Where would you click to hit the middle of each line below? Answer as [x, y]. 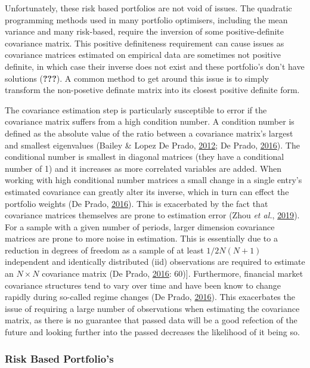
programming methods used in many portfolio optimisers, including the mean [146, 19]
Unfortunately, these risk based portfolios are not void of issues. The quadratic [148, 8]
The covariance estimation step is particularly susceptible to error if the [136, 109]
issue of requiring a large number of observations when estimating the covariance [152, 308]
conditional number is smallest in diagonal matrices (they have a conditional [145, 157]
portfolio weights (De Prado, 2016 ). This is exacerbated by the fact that [137, 203]
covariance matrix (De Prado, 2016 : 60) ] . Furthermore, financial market [173, 273]
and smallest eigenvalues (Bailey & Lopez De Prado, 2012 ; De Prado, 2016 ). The [152, 145]
